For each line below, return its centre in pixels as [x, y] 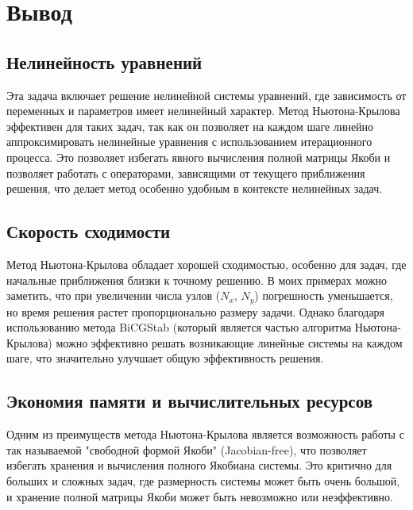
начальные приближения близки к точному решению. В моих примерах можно [197, 280]
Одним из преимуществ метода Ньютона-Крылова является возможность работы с [205, 434]
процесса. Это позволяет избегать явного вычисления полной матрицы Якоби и [199, 157]
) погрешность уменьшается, [324, 295]
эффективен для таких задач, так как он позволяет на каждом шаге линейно [190, 126]
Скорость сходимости [89, 231]
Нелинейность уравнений [104, 61]
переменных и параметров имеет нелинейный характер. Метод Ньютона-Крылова [203, 111]
